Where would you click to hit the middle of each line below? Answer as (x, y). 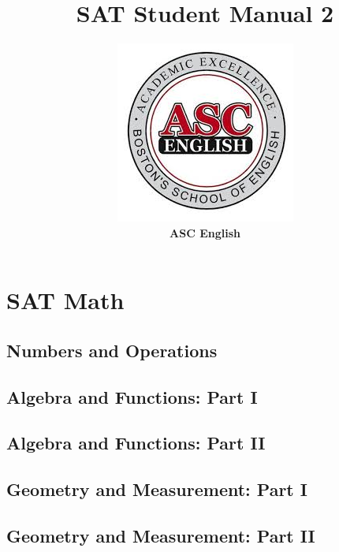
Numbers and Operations (112, 350)
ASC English (205, 232)
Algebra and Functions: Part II (136, 443)
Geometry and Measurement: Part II (161, 536)
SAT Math (65, 300)
